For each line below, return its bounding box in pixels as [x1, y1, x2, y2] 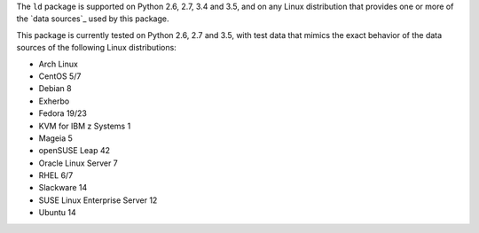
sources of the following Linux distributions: [16, 43, 177, 53]
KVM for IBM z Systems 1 [38, 120, 131, 131]
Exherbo [38, 96, 70, 106]
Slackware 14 [38, 183, 88, 193]
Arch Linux [38, 58, 79, 69]
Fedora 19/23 [38, 108, 88, 119]
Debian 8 [38, 83, 72, 94]
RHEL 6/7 [38, 170, 74, 181]
